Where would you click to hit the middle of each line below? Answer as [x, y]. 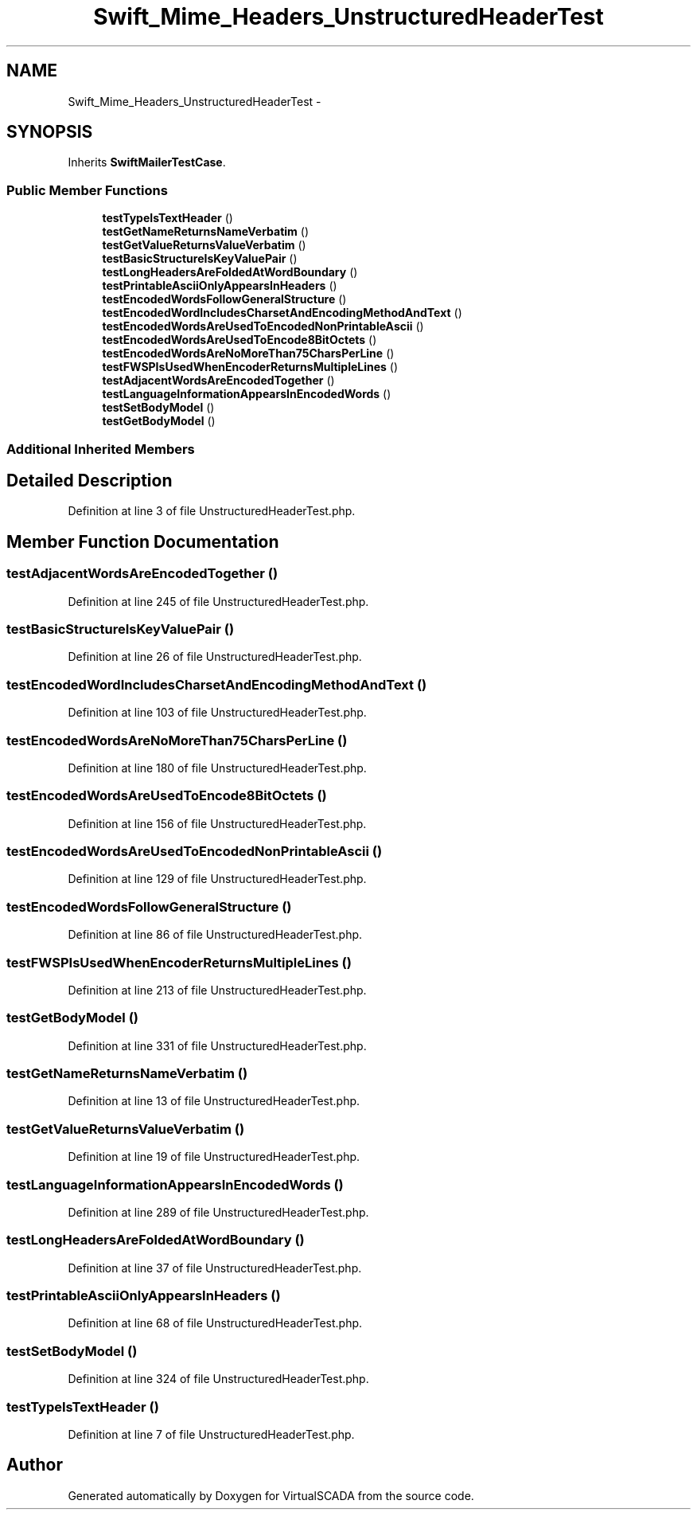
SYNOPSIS [50, 132]
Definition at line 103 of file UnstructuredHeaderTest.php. [217, 713]
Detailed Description [90, 480]
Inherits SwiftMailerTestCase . [147, 162]
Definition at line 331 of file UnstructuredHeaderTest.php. [217, 1045]
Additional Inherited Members [101, 449]
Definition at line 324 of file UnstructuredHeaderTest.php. [218, 1379]
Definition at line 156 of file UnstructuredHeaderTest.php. [217, 823]
